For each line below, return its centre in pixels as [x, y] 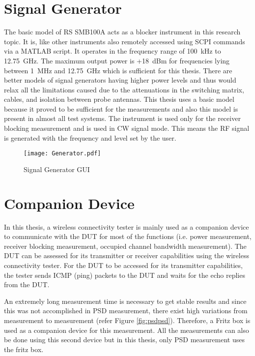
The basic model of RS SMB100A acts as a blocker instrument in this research [122, 32]
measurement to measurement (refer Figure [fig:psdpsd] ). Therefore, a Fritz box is [127, 320]
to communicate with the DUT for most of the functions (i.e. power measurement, [128, 236]
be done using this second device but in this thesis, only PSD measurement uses [124, 340]
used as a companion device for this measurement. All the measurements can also [127, 330]
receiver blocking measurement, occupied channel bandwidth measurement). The [125, 246]
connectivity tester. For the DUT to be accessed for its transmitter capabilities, [123, 265]
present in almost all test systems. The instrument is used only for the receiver [122, 118]
